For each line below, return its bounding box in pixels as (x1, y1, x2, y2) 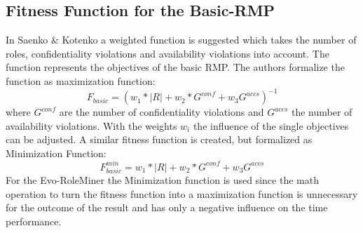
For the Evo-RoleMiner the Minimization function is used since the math (6, 172, 319, 187)
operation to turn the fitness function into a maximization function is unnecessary (6, 186, 358, 201)
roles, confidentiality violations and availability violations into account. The (6, 46, 329, 60)
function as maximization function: (6, 73, 156, 88)
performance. (6, 213, 62, 228)
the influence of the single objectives (193, 118, 349, 133)
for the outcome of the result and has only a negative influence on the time (6, 200, 328, 215)
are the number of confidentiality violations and (59, 105, 264, 119)
